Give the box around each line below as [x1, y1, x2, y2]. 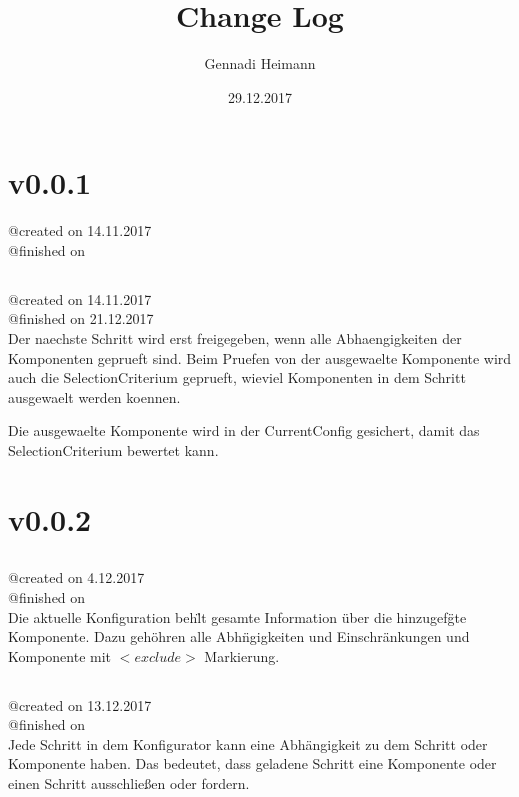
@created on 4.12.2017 [8, 567, 145, 588]
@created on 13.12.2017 [8, 694, 152, 715]
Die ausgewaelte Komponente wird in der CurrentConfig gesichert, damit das [8, 420, 480, 441]
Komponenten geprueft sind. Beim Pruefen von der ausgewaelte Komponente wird [8, 347, 512, 368]
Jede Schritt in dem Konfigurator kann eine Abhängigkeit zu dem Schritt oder [8, 733, 488, 754]
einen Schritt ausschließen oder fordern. [8, 773, 250, 794]
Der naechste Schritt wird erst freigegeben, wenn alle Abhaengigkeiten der [8, 328, 462, 349]
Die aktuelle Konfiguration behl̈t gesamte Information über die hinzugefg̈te [8, 606, 467, 627]
